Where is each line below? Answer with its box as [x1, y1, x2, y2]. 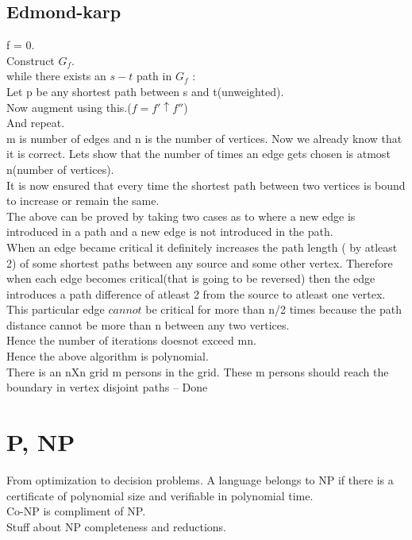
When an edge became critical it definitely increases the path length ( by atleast [6, 238, 398, 255]
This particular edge [6, 301, 105, 318]
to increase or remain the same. [6, 192, 160, 209]
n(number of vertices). [6, 160, 114, 177]
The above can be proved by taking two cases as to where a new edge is [6, 207, 356, 224]
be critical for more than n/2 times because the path [145, 301, 402, 318]
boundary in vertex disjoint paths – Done [6, 379, 208, 395]
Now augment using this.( [6, 98, 132, 115]
